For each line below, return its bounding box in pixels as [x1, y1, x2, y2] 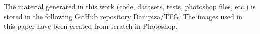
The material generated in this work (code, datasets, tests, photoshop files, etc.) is [4, 1, 256, 11]
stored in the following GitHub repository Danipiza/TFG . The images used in [4, 11, 243, 21]
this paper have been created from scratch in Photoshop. [4, 21, 178, 31]
